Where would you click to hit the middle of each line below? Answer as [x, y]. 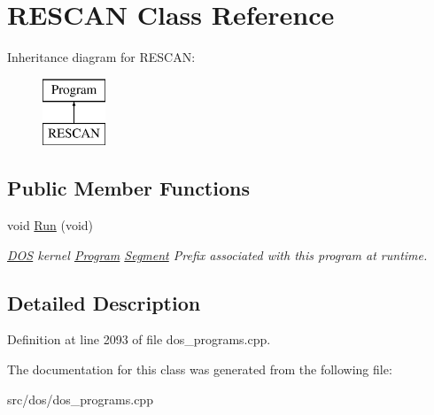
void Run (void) [50, 225]
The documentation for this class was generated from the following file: [200, 369]
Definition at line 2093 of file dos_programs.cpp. [139, 339]
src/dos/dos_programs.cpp [80, 399]
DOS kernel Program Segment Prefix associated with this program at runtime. [217, 254]
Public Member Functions [128, 188]
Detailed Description [104, 302]
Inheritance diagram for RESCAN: [101, 57]
